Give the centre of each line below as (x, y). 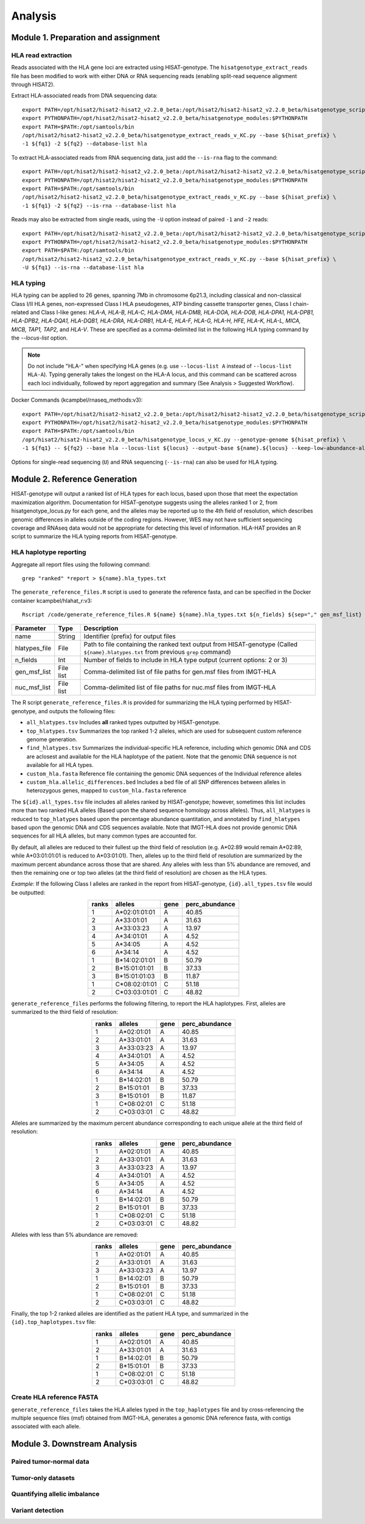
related (20, 312)
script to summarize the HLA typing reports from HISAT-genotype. (94, 536)
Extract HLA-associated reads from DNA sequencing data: (85, 96)
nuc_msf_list (33, 688)
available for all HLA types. (60, 765)
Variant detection (37, 1510)
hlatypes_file (33, 648)
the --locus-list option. (40, 338)
